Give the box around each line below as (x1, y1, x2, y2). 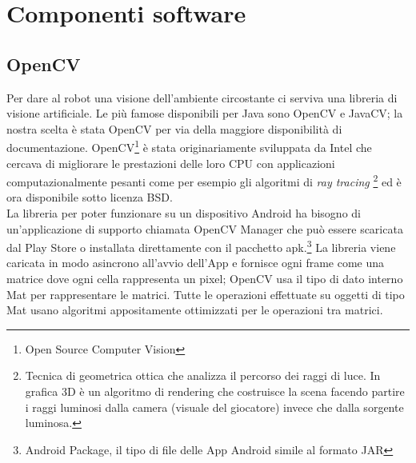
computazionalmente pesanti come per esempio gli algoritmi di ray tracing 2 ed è (6, 171, 402, 190)
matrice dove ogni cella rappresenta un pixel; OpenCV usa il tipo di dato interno (6, 270, 403, 287)
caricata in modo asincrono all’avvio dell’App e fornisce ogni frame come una (6, 254, 385, 271)
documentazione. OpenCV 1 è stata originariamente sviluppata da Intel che (6, 137, 372, 156)
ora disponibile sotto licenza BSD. (6, 189, 173, 206)
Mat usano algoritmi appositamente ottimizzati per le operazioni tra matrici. (6, 301, 383, 318)
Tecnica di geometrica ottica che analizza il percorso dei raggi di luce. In (25, 367, 381, 384)
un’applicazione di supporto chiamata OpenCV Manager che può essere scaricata (6, 220, 403, 237)
